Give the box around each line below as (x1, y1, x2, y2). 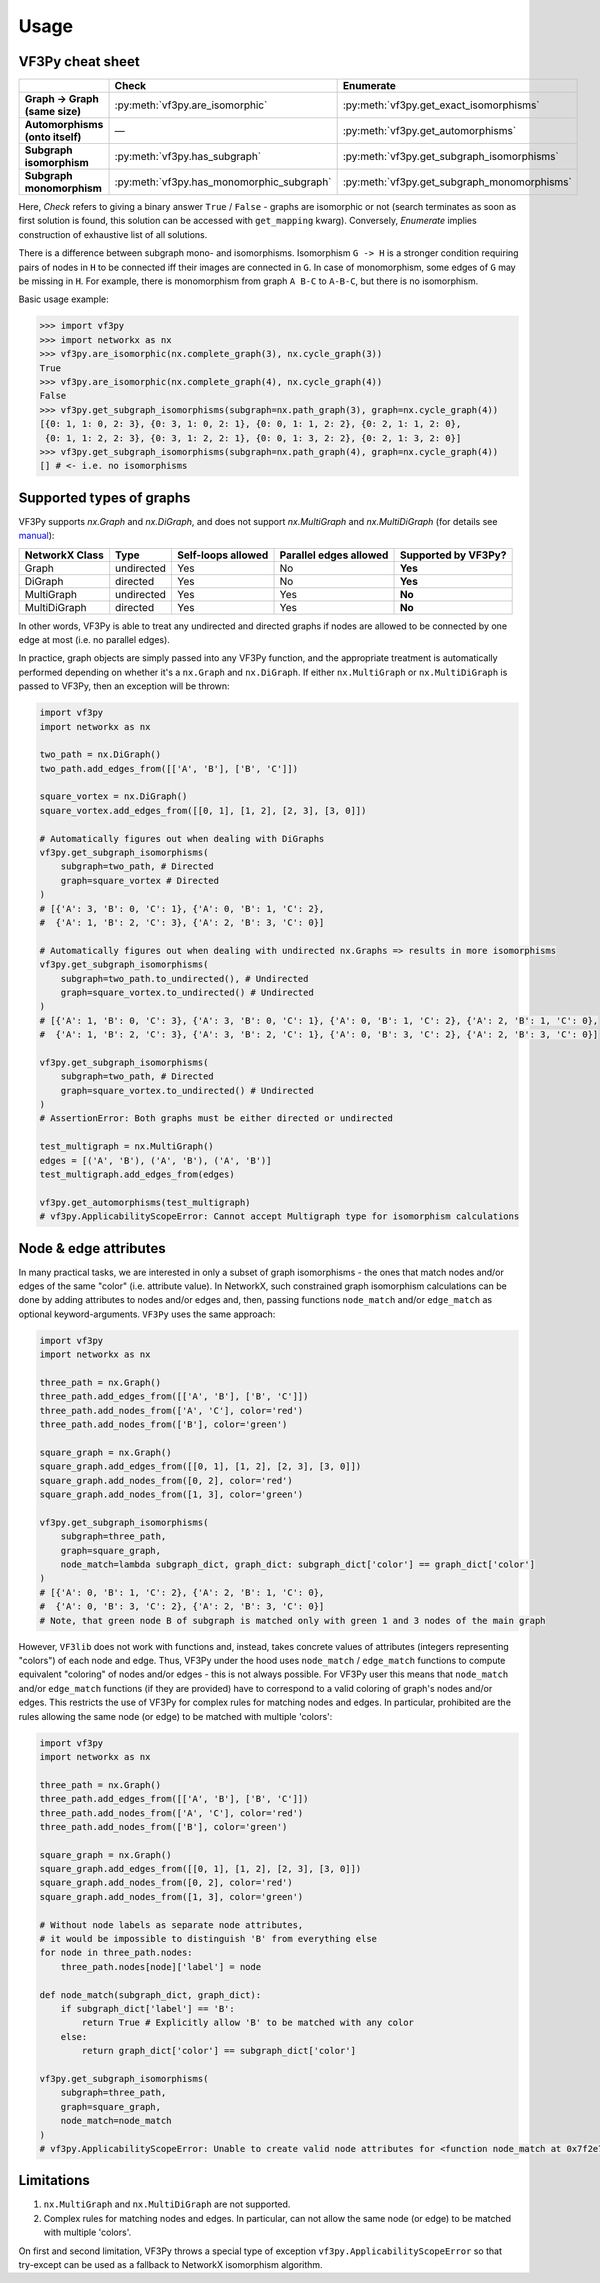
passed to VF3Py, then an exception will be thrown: (18, 680, 230, 692)
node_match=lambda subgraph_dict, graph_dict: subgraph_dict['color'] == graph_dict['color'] (60, 1559, 535, 1570)
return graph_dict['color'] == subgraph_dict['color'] (81, 2045, 357, 2057)
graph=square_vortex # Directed (60, 875, 220, 886)
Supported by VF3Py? (399, 548, 507, 562)
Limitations (18, 2172, 90, 2189)
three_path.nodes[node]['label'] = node (60, 1961, 262, 1972)
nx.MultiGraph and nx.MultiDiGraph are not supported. (43, 2198, 291, 2210)
